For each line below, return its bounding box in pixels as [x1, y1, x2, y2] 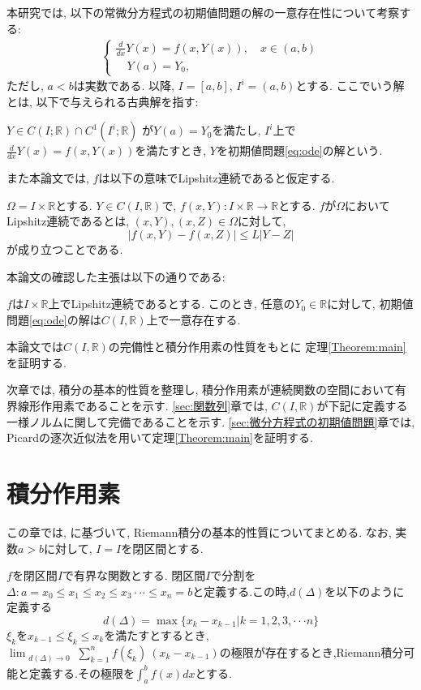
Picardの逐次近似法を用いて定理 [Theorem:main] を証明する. [6, 429, 313, 446]
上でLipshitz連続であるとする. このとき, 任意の [48, 295, 295, 312]
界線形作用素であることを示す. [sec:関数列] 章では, [6, 397, 268, 414]
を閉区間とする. [121, 539, 204, 556]
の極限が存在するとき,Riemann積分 [219, 643, 404, 660]
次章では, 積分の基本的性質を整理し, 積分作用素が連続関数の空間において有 [6, 381, 406, 398]
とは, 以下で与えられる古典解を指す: [6, 92, 199, 109]
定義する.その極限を [28, 664, 135, 681]
